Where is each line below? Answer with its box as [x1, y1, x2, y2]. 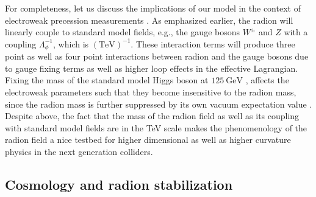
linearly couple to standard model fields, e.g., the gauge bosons [5, 26, 240, 38]
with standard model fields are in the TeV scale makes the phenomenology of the [5, 121, 307, 134]
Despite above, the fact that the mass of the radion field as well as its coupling [5, 109, 300, 122]
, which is [53, 37, 89, 50]
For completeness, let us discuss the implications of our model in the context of [5, 2, 301, 14]
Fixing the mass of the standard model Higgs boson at [5, 74, 209, 86]
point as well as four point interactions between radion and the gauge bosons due [5, 50, 309, 63]
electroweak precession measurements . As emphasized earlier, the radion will [5, 13, 293, 26]
